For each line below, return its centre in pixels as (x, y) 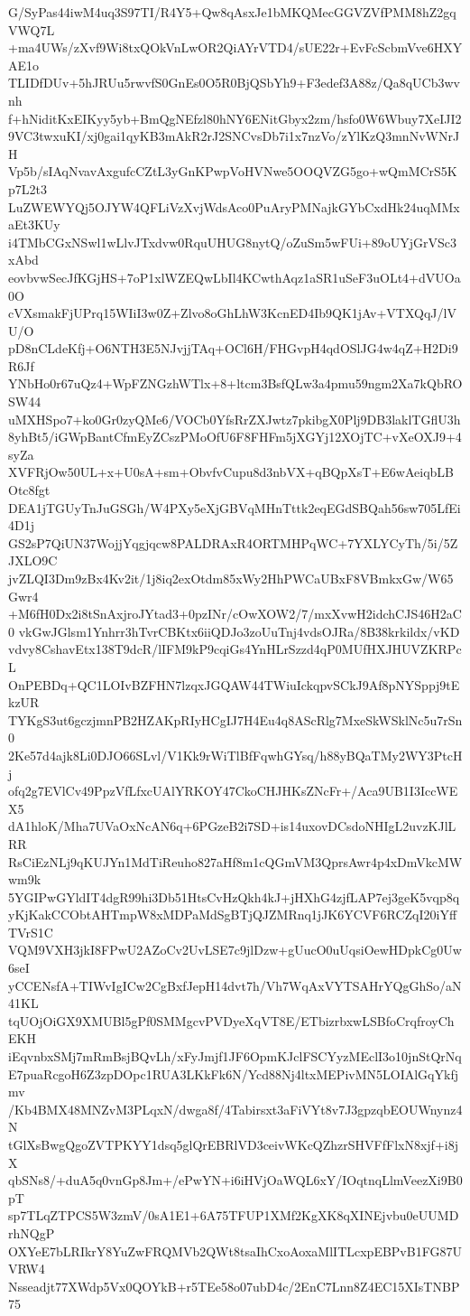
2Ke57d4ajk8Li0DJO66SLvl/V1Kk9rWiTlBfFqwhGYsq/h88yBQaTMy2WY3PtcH (235, 755)
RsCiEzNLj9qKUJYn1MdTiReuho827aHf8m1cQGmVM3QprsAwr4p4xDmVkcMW (235, 861)
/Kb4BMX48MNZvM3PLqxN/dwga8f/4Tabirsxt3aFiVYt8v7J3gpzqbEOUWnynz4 (235, 1109)
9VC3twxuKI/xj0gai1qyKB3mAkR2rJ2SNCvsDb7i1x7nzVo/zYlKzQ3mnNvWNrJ (234, 136)
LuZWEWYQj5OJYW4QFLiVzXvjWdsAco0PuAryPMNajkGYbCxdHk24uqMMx (234, 206)
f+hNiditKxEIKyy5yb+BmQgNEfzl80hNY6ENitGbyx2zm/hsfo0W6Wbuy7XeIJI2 (235, 118)
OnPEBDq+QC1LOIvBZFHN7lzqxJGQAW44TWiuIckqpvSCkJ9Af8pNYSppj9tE (234, 684)
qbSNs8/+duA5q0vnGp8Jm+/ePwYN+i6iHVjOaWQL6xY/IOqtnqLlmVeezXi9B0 (235, 1180)
